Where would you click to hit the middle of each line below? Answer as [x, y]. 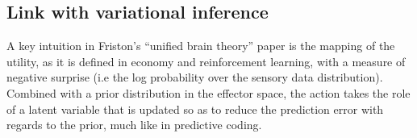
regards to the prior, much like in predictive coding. [134, 125]
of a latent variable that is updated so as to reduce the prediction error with [195, 109]
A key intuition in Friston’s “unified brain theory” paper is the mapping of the [201, 46]
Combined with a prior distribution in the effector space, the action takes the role [208, 92]
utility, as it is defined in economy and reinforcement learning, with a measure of [206, 61]
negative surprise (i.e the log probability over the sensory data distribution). [195, 77]
